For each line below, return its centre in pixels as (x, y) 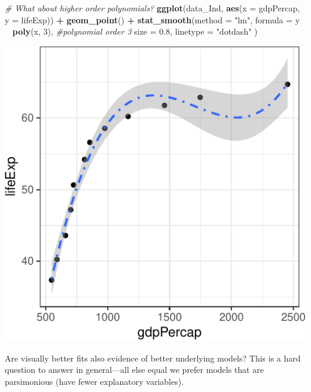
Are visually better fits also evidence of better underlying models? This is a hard (153, 358)
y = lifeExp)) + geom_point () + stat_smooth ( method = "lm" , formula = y (153, 19)
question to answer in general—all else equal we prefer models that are (134, 370)
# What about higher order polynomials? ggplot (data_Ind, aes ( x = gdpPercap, (153, 8)
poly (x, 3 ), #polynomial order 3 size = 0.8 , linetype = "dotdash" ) (135, 31)
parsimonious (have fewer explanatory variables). (94, 381)
